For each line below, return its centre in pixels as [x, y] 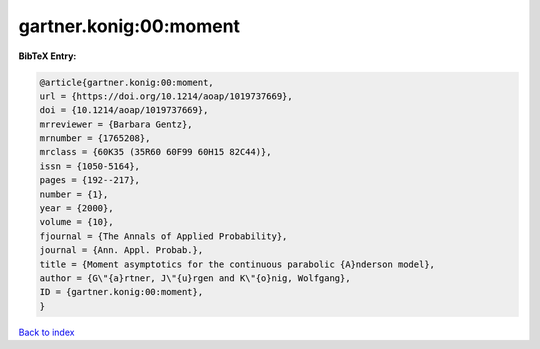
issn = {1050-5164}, [89, 166]
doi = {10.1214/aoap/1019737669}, [124, 110]
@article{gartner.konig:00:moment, [126, 82]
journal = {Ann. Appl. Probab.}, [121, 250]
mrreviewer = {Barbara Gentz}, [116, 124]
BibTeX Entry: [47, 56]
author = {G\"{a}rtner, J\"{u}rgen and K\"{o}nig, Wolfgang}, [195, 278]
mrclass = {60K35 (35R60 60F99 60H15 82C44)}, [155, 152]
